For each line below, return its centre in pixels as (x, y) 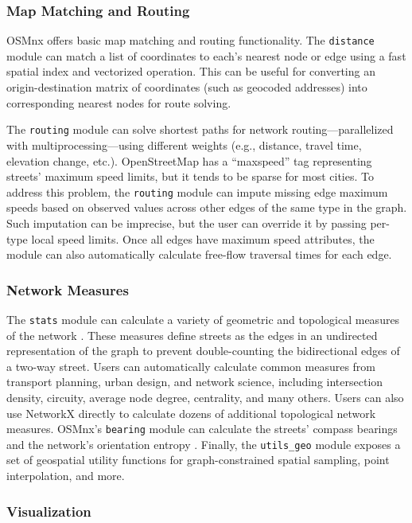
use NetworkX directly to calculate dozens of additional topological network (191, 413)
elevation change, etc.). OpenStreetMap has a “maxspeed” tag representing (189, 160)
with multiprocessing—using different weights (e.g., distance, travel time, (184, 144)
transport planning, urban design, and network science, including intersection (195, 382)
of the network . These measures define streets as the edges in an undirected (192, 335)
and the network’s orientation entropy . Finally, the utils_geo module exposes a (204, 444)
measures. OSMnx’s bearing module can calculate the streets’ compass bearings (202, 429)
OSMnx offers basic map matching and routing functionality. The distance (190, 40)
